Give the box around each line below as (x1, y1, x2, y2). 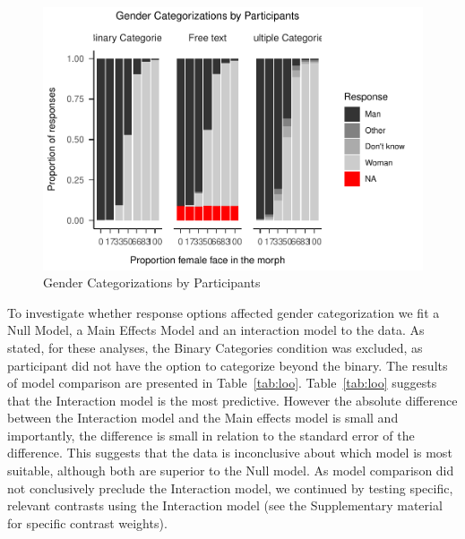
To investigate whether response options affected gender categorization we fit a (7, 303, 440, 321)
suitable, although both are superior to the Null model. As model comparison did (7, 461, 454, 480)
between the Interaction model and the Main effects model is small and (7, 408, 399, 427)
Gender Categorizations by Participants (43, 273, 261, 292)
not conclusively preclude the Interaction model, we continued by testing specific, (7, 478, 453, 497)
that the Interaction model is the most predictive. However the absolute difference (7, 390, 458, 409)
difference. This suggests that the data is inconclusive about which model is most (7, 443, 452, 462)
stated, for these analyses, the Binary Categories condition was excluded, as (7, 338, 423, 356)
